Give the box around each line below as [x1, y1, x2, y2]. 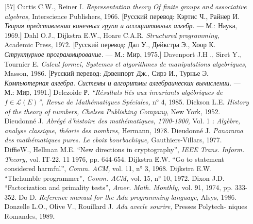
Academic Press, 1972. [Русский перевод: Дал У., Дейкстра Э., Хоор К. [4, 39, 216, 50]
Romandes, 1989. [4, 211, 55, 221]
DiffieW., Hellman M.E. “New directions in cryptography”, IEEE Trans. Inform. [4, 144, 245, 154]
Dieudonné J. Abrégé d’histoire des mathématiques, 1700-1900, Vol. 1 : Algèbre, [4, 116, 240, 126]
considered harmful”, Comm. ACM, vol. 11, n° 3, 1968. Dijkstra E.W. [4, 163, 212, 173]
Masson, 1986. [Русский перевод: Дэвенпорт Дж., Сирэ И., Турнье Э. [4, 68, 209, 78]
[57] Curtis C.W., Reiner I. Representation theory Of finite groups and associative [4, 1, 247, 11]
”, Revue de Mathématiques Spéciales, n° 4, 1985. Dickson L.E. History [38, 96, 249, 106]
